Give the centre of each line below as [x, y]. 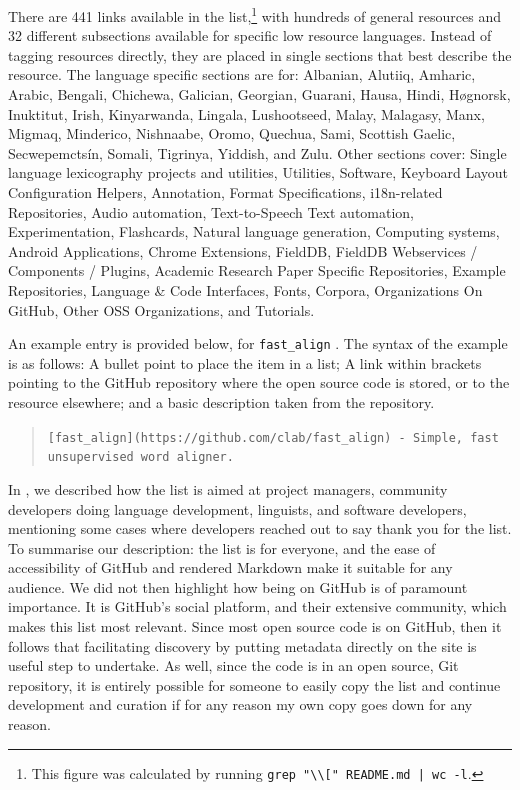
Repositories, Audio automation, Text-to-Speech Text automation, [211, 211]
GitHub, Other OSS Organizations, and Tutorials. [161, 309]
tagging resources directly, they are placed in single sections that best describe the [260, 54]
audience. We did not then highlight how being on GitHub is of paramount [238, 586]
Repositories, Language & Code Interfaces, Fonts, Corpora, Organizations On [245, 289]
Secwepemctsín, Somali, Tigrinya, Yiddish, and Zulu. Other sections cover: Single [257, 152]
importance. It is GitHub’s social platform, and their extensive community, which [257, 606]
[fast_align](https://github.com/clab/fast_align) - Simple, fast [273, 437]
